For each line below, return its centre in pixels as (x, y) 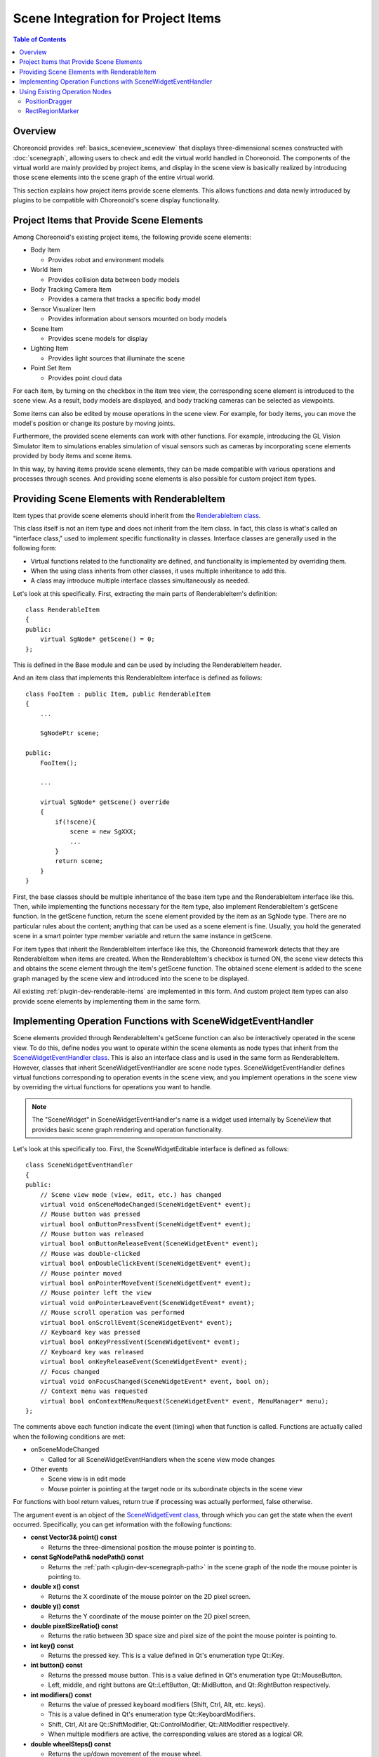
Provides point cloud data (85, 378)
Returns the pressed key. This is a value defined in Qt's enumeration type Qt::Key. (166, 1656)
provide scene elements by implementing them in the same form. (107, 1001)
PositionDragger (49, 101)
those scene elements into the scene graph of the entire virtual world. (114, 177)
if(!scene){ (75, 822)
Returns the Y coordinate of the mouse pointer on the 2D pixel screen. (149, 1616)
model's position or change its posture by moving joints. (94, 423)
